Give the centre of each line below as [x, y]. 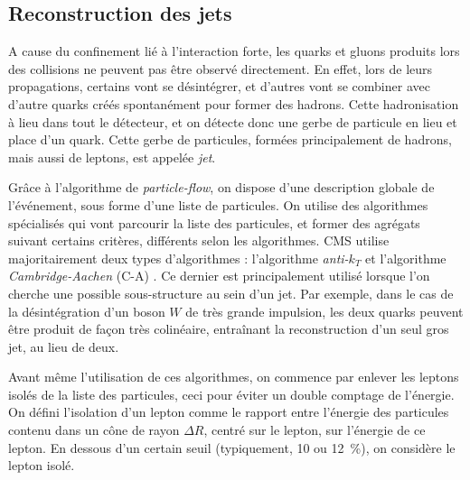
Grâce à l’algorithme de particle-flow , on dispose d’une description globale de [221, 187]
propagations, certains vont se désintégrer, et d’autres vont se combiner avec [219, 86]
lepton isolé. [42, 465]
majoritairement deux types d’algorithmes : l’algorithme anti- [179, 258]
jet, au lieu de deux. [64, 346]
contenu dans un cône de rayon [94, 430]
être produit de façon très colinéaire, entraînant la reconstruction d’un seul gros [229, 329]
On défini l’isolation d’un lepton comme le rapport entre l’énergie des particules [229, 412]
